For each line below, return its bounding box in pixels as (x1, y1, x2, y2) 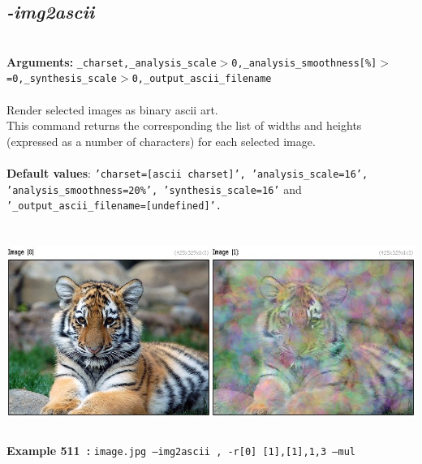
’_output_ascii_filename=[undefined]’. (6, 200, 222, 213)
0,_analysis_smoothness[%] (231, 57, 377, 69)
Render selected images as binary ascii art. (6, 101, 218, 118)
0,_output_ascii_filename (131, 73, 272, 85)
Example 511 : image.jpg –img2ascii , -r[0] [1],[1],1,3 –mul (6, 442, 355, 459)
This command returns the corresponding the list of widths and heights (6, 117, 362, 134)
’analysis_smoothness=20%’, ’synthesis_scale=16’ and (6, 180, 302, 197)
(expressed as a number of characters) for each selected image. (6, 132, 316, 149)
